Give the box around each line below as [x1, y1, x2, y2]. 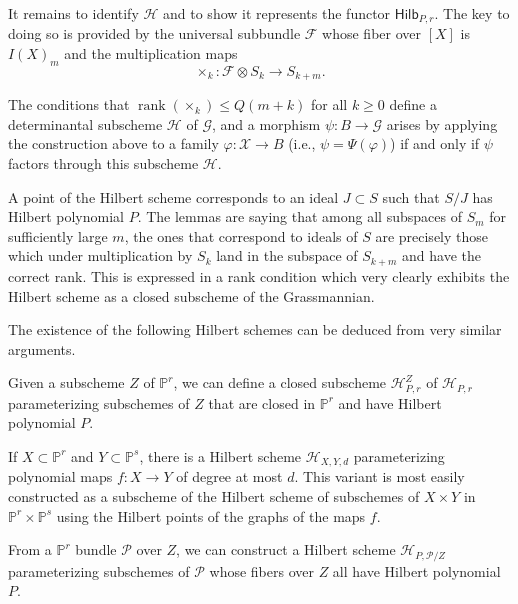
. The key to [434, 3, 510, 23]
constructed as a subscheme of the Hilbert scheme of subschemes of [8, 485, 420, 506]
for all [311, 94, 348, 115]
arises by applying [386, 113, 498, 134]
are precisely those [375, 225, 489, 246]
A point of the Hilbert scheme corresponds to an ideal [8, 186, 339, 207]
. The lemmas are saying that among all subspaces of [137, 206, 462, 227]
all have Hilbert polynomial [332, 560, 501, 581]
